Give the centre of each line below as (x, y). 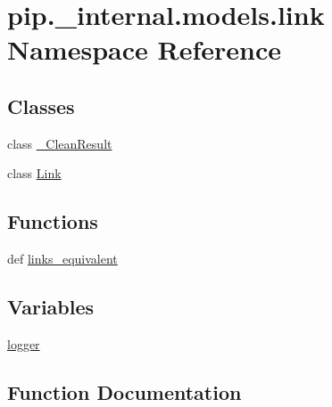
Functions (53, 221)
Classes (41, 106)
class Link (34, 173)
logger (24, 343)
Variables (51, 307)
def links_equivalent (62, 259)
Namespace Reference (144, 49)
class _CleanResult (60, 143)
